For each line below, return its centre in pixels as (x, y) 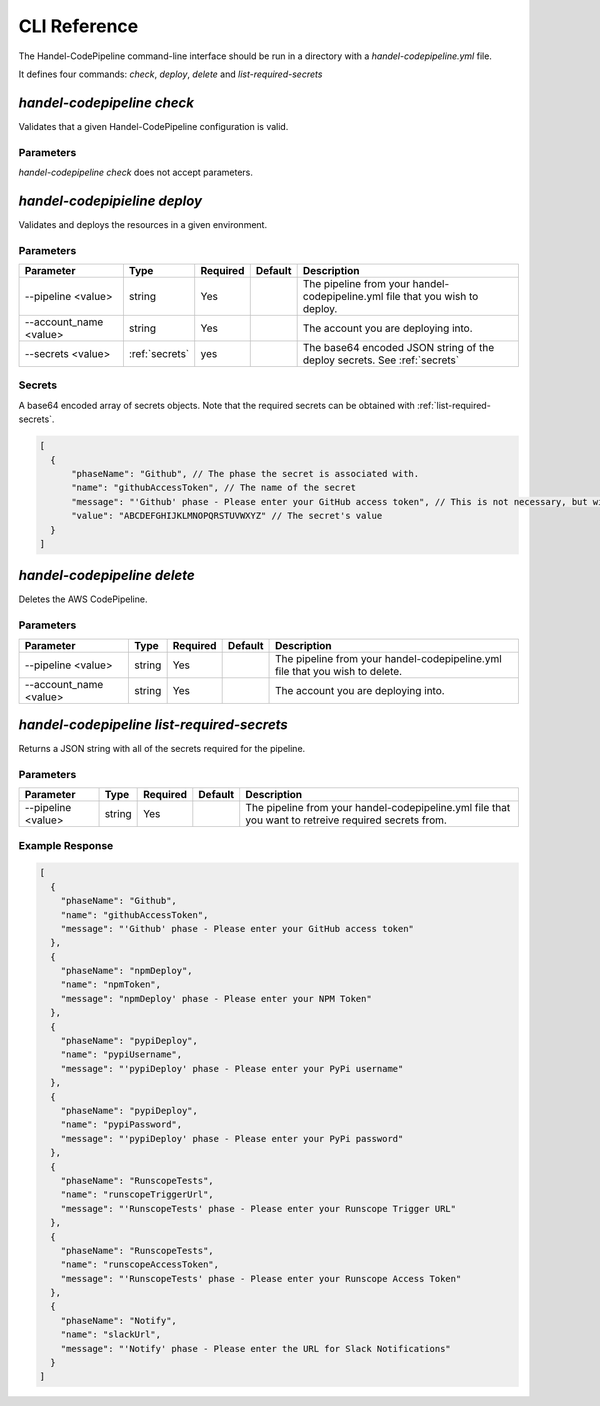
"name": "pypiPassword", (121, 1124)
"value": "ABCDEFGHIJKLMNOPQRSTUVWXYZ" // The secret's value (227, 516)
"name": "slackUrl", (111, 1334)
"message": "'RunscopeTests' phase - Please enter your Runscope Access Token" (261, 1278)
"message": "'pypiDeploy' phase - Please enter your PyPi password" (232, 1138)
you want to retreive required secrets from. (346, 820)
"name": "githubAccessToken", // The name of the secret (214, 488)
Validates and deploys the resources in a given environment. (143, 224)
